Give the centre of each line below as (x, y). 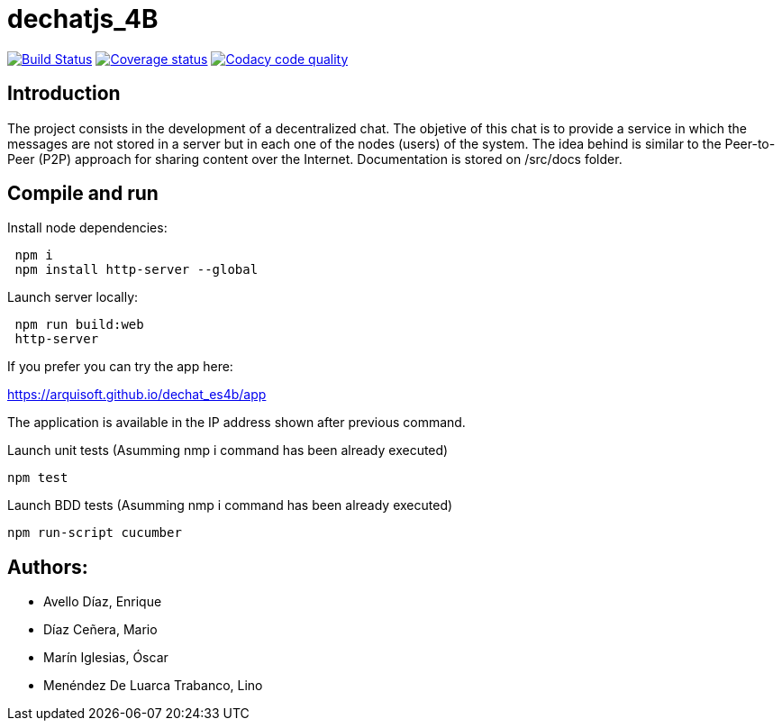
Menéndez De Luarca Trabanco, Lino (153, 686)
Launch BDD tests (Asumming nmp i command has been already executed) (230, 505)
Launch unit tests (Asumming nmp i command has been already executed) (228, 450)
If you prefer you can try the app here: (120, 367)
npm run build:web (79, 325)
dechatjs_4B (83, 19)
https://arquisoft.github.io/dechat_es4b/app (137, 395)
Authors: (48, 567)
